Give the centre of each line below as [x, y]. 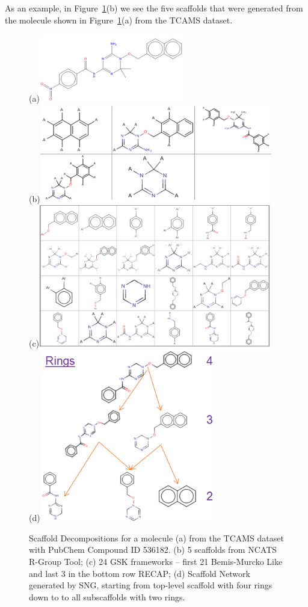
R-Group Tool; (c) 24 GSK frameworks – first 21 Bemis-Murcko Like [156, 561]
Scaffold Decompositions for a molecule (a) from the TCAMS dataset [156, 538]
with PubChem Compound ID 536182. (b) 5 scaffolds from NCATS [153, 550]
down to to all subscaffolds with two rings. [107, 596]
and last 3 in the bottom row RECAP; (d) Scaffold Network [140, 573]
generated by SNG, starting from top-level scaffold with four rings [151, 585]
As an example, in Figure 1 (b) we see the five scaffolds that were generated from [154, 8]
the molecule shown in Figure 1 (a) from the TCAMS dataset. [119, 20]
